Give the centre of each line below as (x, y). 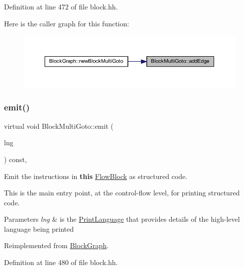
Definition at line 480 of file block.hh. (61, 262)
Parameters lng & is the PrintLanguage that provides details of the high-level (122, 219)
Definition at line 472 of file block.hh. (61, 6)
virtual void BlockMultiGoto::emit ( (59, 126)
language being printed (39, 228)
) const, (15, 159)
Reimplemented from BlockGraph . (56, 245)
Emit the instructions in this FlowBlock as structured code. (96, 176)
